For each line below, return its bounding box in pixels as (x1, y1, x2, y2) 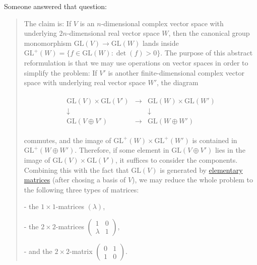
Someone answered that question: (4, 1, 107, 11)
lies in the (215, 145, 245, 155)
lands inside (142, 37, 179, 48)
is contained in (192, 135, 237, 145)
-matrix (70, 246, 93, 256)
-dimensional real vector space (67, 28, 160, 38)
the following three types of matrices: (24, 184, 139, 194)
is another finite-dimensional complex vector (108, 67, 244, 78)
